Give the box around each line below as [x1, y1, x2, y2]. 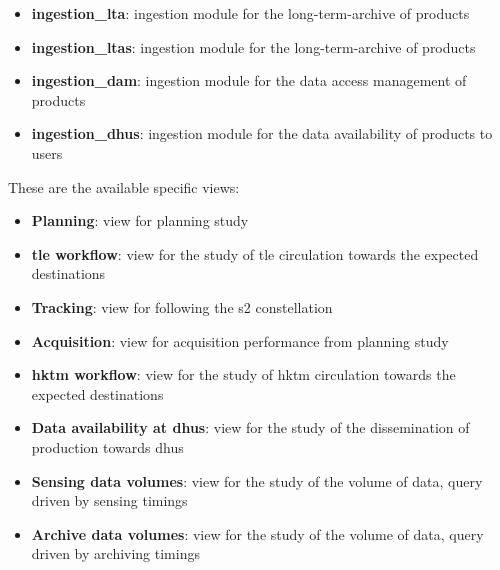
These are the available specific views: [8, 176, 240, 197]
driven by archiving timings [31, 543, 200, 564]
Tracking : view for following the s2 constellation [31, 296, 333, 317]
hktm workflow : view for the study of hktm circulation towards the [31, 364, 456, 385]
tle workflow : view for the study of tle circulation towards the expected [31, 243, 479, 264]
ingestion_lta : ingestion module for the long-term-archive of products [31, 3, 470, 23]
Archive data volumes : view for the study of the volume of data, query [31, 523, 484, 544]
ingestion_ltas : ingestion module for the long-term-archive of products [31, 36, 476, 57]
